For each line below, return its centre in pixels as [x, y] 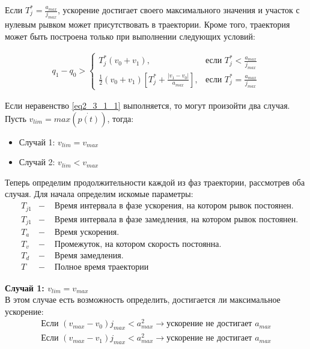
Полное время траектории [102, 268]
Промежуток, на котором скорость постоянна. [138, 244]
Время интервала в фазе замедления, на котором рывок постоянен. [176, 220]
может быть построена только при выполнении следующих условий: [130, 36]
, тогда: [120, 118]
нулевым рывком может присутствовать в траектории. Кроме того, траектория [147, 24]
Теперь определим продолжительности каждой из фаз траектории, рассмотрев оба [155, 182]
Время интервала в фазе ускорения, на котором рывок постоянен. [174, 206]
